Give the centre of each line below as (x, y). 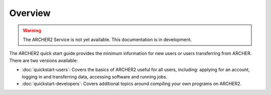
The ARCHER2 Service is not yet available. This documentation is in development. (107, 39)
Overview (30, 13)
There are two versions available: (43, 60)
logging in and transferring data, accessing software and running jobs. (95, 76)
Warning (32, 30)
